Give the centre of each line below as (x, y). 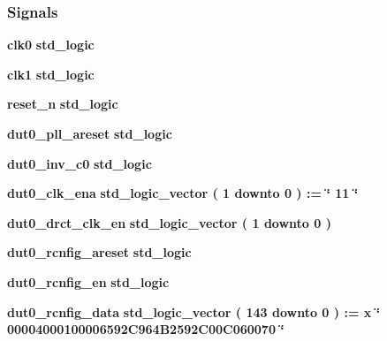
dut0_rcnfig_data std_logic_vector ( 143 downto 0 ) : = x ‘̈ (194, 311)
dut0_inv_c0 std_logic (80, 163)
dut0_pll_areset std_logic (90, 133)
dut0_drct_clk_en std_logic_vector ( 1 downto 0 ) (169, 222)
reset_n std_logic (63, 104)
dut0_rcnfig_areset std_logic (99, 252)
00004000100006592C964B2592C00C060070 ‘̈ (146, 329)
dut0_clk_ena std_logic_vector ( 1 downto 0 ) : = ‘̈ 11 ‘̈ (183, 193)
